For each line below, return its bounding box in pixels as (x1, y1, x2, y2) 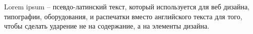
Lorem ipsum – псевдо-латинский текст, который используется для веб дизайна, (4, 1, 249, 11)
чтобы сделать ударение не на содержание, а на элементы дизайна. (4, 21, 210, 31)
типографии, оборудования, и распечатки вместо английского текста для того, (4, 11, 242, 21)
